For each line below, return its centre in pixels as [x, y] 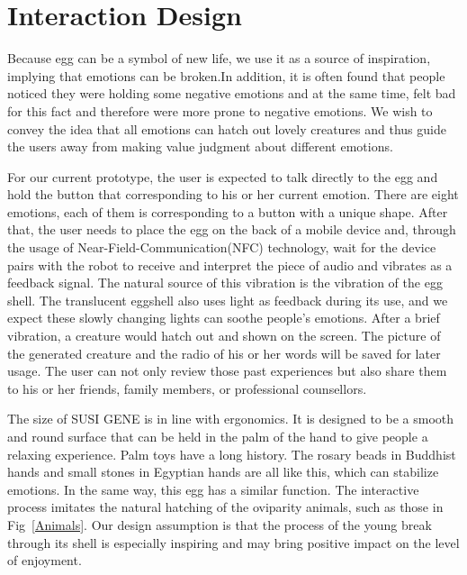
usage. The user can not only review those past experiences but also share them [227, 371]
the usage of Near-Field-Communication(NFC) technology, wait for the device [222, 247]
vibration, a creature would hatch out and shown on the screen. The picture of [224, 336]
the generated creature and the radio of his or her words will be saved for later [224, 353]
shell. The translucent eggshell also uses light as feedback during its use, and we [228, 300]
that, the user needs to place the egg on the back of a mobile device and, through [232, 229]
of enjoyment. [45, 560]
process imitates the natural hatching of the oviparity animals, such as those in [225, 507]
